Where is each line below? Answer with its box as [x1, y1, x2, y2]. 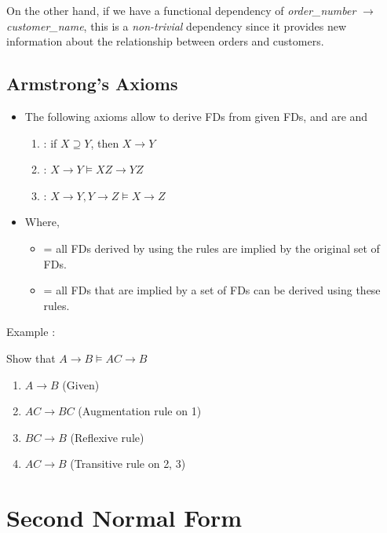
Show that [6, 349, 56, 366]
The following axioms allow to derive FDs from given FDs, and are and [24, 108, 368, 124]
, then [90, 134, 119, 151]
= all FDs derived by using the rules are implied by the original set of [43, 239, 380, 256]
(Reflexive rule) [70, 429, 144, 445]
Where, [24, 214, 60, 230]
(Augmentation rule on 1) [78, 403, 202, 419]
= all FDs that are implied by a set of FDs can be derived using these [43, 282, 381, 298]
